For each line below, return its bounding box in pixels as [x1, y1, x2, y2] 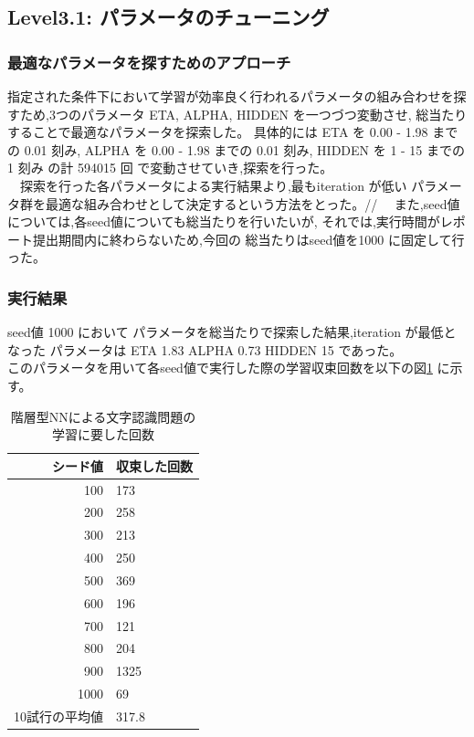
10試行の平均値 [14, 707, 103, 725]
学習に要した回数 [52, 425, 154, 444]
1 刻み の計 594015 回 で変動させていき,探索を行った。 [7, 158, 333, 177]
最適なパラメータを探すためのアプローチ [7, 50, 291, 73]
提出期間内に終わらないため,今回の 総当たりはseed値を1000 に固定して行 [32, 229, 465, 248]
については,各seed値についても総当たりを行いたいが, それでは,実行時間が [7, 212, 440, 231]
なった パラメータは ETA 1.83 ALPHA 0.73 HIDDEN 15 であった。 [7, 340, 403, 359]
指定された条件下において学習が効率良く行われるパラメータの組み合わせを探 [7, 87, 467, 105]
